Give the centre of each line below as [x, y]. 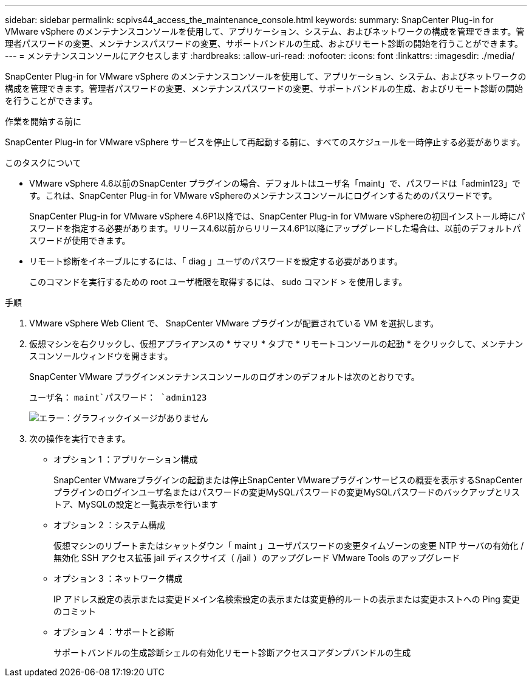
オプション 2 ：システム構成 [109, 525]
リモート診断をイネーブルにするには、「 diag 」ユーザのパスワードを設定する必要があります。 [216, 261]
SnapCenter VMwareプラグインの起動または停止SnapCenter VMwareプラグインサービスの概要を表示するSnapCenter [288, 480]
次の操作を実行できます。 [80, 439]
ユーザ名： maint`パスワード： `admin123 [118, 397]
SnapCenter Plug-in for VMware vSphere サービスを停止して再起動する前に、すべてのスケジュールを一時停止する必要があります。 [265, 142]
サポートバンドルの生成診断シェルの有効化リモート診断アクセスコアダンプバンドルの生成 [232, 653]
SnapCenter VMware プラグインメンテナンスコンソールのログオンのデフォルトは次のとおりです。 [224, 377]
